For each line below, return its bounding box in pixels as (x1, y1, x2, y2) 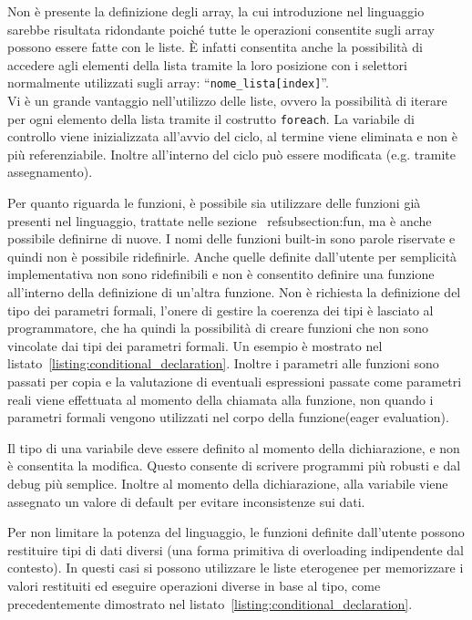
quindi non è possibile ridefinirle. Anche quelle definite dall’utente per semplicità (7, 246, 457, 265)
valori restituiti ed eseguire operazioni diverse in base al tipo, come (7, 575, 381, 594)
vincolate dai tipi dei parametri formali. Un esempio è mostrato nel (7, 336, 383, 355)
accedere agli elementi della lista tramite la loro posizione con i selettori (7, 55, 407, 74)
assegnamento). (7, 162, 93, 181)
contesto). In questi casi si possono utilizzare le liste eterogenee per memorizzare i (7, 558, 464, 577)
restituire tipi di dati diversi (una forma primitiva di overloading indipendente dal (7, 540, 464, 559)
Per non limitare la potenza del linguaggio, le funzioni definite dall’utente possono (7, 522, 465, 542)
